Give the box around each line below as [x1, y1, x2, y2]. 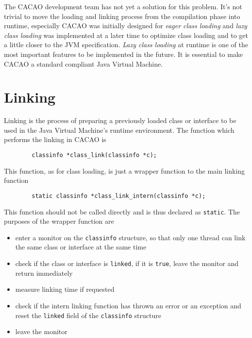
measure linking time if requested [15, 284, 115, 294]
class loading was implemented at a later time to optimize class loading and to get [4, 30, 249, 40]
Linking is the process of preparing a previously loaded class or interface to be [4, 115, 236, 125]
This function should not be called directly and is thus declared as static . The [4, 206, 240, 216]
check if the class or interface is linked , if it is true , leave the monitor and [15, 258, 239, 268]
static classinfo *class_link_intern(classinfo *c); [32, 192, 206, 199]
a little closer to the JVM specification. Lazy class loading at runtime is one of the [4, 39, 248, 50]
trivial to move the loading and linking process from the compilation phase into [4, 11, 240, 21]
